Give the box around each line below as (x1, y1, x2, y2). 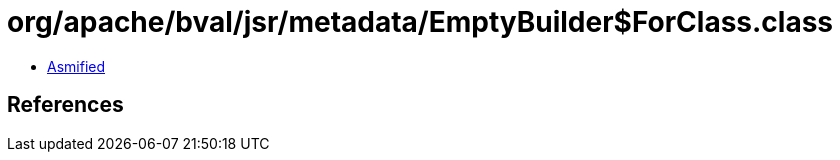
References (7, 92, 124, 118)
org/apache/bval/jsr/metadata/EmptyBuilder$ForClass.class (7, 5, 834, 39)
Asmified (47, 57, 106, 75)
